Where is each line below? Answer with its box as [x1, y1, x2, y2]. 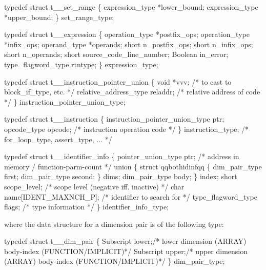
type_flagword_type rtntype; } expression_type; [4, 59, 158, 69]
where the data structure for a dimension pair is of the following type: [4, 218, 224, 229]
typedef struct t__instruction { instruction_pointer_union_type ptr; [4, 113, 224, 124]
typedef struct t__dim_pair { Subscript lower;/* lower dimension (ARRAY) [4, 236, 247, 246]
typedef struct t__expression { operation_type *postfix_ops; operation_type [4, 29, 250, 40]
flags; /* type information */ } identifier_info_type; [4, 201, 169, 212]
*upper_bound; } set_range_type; [4, 11, 114, 22]
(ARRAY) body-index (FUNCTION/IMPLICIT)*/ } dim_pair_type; [4, 256, 225, 266]
